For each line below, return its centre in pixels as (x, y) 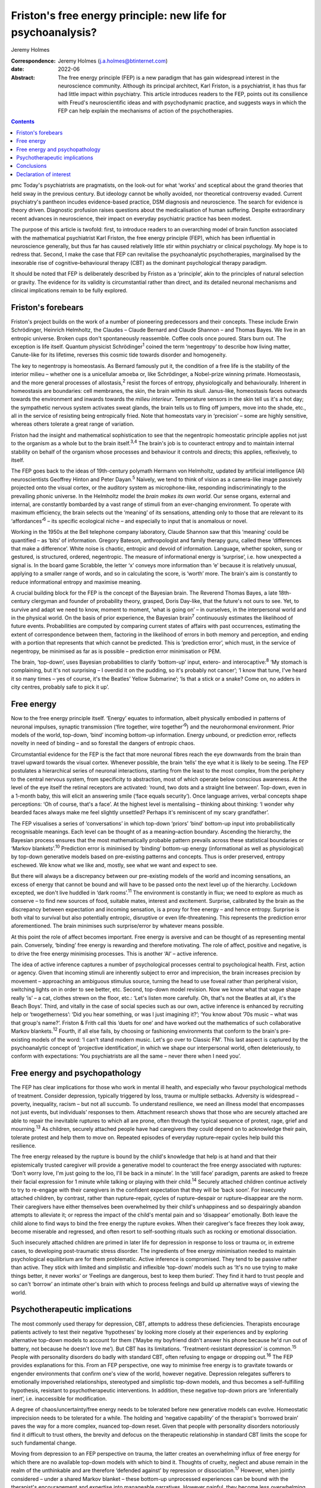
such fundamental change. (44, 1443)
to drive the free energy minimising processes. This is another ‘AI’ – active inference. (114, 954)
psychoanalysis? (54, 32)
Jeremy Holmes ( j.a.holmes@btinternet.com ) (113, 61)
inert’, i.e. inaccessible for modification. (59, 1399)
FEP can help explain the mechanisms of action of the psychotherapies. (146, 111)
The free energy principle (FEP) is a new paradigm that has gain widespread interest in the (169, 77)
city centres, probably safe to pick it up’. (60, 687)
